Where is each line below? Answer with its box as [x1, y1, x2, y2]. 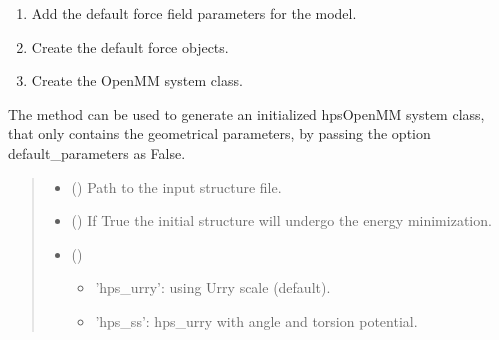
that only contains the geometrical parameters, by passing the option [8, 123, 431, 144]
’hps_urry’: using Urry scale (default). [95, 277, 331, 298]
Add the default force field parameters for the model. [31, 3, 357, 23]
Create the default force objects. [31, 36, 229, 57]
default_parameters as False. [8, 142, 186, 163]
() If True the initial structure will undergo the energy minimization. [71, 210, 492, 231]
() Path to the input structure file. [71, 176, 282, 197]
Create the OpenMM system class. [31, 70, 243, 91]
